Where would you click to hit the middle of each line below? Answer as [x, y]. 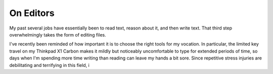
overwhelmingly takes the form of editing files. [58, 34]
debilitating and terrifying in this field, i [49, 65]
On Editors [32, 13]
